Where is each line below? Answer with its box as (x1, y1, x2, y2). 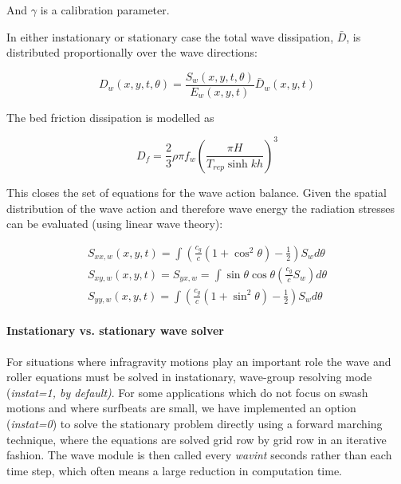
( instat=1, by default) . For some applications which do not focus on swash (6, 384, 368, 400)
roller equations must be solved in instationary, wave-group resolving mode (6, 368, 372, 385)
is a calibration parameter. (40, 2, 170, 18)
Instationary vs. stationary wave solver (6, 322, 224, 339)
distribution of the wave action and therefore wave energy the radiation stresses (6, 199, 395, 216)
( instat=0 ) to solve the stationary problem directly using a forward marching (6, 415, 383, 431)
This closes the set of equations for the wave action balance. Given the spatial (6, 183, 387, 200)
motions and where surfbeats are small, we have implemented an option (6, 399, 356, 416)
